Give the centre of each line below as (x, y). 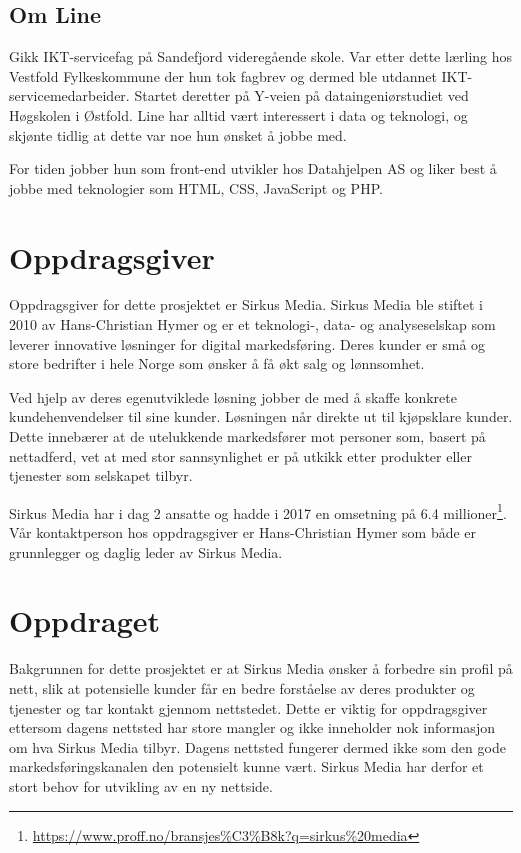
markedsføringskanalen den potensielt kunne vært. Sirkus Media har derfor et (246, 766)
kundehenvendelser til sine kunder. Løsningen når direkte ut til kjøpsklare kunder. (261, 416)
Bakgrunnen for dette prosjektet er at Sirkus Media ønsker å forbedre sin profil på (261, 668)
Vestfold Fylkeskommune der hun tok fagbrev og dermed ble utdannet (223, 75)
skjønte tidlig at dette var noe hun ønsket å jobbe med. (178, 134)
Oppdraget (85, 620)
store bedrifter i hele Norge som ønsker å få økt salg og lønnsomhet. (217, 363)
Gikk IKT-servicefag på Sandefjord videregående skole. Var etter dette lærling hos (261, 56)
